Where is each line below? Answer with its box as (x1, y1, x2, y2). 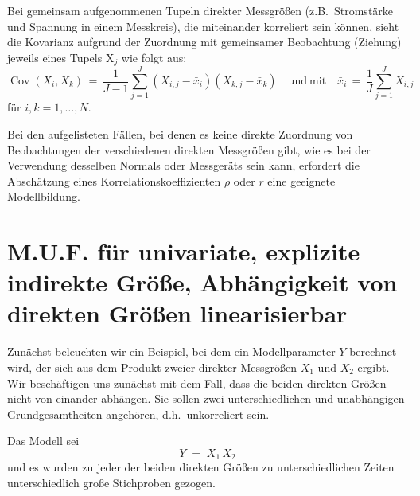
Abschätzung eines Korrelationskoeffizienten (7, 172, 221, 189)
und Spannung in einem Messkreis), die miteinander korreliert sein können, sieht (7, 18, 399, 34)
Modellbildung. (7, 188, 80, 205)
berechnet (349, 343, 397, 360)
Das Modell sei (7, 432, 80, 449)
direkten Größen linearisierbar (7, 297, 348, 330)
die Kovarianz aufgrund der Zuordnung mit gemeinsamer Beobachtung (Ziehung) (7, 33, 402, 50)
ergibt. (357, 359, 390, 376)
